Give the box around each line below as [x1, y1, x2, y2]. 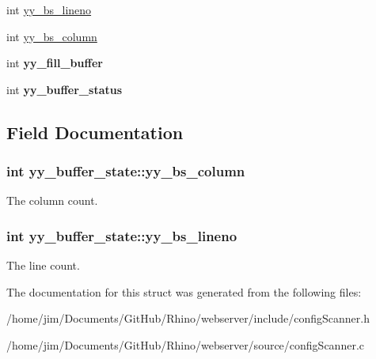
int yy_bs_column [6, 28, 97, 44]
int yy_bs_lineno [6, 2, 92, 17]
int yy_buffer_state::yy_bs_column [6, 161, 245, 181]
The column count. [6, 192, 98, 209]
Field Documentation [6, 119, 184, 144]
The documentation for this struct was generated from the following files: [6, 283, 362, 300]
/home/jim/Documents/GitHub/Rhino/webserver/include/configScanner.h [6, 310, 370, 327]
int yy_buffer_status [6, 81, 123, 97]
